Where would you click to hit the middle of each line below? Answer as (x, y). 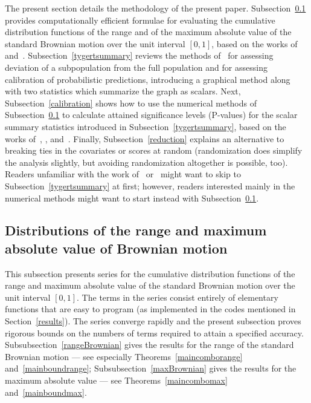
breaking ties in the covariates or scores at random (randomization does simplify (154, 150)
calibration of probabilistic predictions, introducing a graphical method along (148, 79)
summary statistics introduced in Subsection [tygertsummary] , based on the (146, 126)
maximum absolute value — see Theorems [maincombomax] (116, 380)
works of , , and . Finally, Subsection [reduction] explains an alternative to (145, 138)
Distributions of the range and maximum (136, 230)
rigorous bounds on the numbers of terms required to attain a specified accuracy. (154, 333)
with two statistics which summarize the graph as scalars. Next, (123, 91)
